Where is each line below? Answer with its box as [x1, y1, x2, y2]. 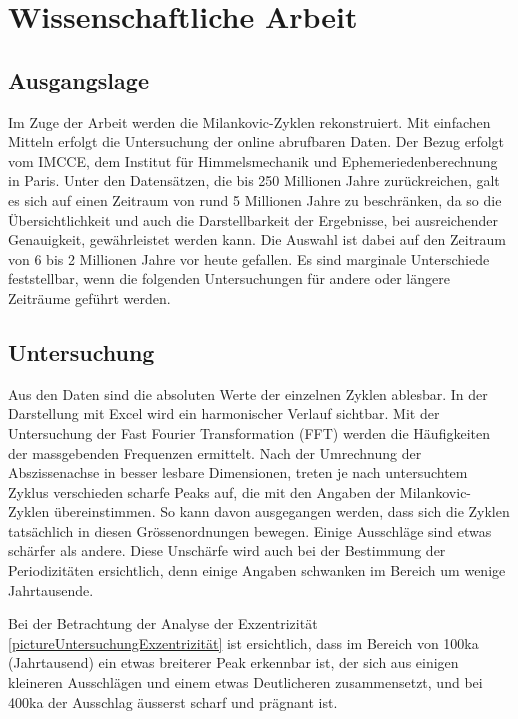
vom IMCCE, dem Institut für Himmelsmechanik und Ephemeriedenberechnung [8, 150, 498, 171]
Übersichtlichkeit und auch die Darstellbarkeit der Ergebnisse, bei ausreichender [8, 209, 498, 230]
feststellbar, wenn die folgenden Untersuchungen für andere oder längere [8, 268, 450, 289]
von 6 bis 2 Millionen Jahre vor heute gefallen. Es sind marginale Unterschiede [8, 248, 490, 269]
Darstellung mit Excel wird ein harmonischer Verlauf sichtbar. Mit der [8, 403, 440, 424]
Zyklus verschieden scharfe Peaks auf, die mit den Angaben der [8, 481, 396, 502]
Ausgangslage [8, 64, 149, 95]
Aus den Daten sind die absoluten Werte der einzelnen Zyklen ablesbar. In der [8, 383, 488, 404]
